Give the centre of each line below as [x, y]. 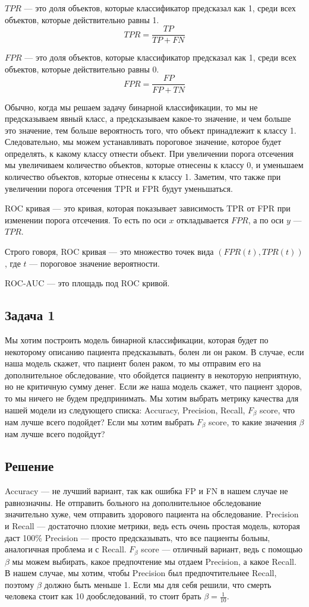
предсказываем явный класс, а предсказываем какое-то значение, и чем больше [148, 118]
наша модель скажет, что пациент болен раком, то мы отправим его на [133, 363]
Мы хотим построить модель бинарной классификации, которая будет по [137, 340]
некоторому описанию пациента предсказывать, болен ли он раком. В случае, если [154, 351]
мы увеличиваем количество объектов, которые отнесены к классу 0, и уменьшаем [154, 165]
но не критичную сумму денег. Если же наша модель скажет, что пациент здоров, [154, 386]
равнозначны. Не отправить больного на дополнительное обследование [133, 502]
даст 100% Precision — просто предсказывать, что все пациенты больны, [138, 537]
